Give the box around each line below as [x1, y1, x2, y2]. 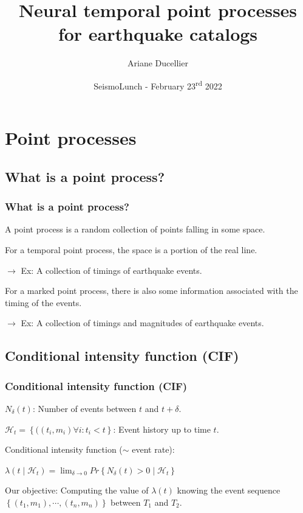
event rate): [132, 443, 175, 456]
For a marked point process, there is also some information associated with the [5, 284, 298, 297]
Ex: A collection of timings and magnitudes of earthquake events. [21, 316, 264, 329]
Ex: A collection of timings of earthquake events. [21, 263, 202, 276]
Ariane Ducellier [128, 57, 188, 69]
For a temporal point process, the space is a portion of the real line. [5, 243, 257, 256]
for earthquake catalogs [58, 21, 258, 46]
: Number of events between [32, 402, 137, 414]
